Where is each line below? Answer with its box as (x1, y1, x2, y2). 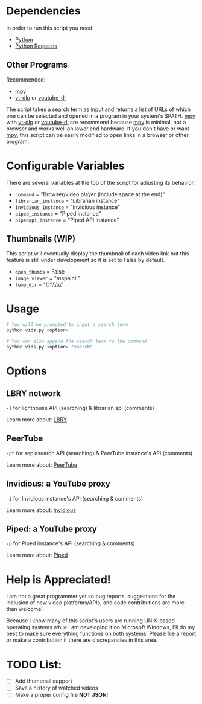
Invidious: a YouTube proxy (6, 479, 110, 489)
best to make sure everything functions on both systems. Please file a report (6, 630, 197, 638)
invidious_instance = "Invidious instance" (14, 203, 121, 211)
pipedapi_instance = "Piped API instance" (14, 216, 119, 223)
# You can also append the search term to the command (6, 338, 147, 345)
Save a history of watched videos (14, 684, 98, 692)
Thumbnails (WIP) (6, 234, 76, 244)
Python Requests (14, 42, 58, 50)
